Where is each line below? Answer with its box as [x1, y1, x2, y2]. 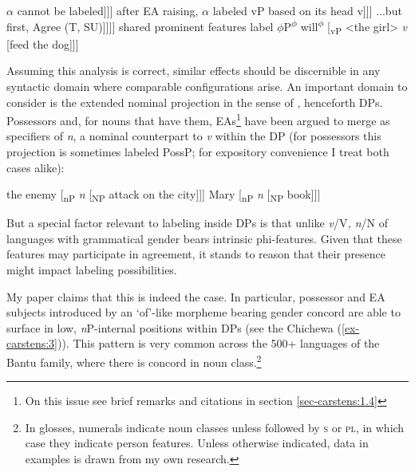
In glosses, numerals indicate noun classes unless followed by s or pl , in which [25, 419, 405, 435]
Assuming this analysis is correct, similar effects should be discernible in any [6, 62, 381, 79]
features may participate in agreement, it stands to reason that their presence [6, 246, 386, 262]
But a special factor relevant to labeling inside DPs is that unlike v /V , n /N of [6, 214, 389, 231]
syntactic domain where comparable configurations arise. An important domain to [6, 77, 408, 94]
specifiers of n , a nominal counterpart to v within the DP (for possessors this [6, 128, 381, 144]
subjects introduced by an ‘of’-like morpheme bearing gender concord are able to [6, 304, 401, 321]
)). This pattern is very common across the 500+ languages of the [57, 335, 380, 352]
